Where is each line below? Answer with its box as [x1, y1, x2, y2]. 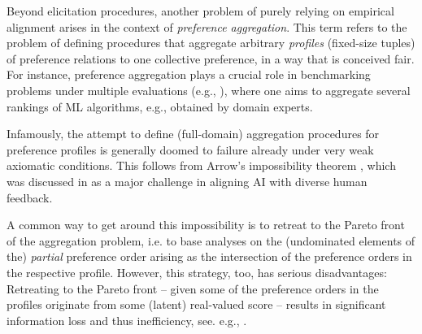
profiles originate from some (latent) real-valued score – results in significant [7, 296, 386, 313]
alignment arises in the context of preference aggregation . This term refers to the [7, 18, 407, 35]
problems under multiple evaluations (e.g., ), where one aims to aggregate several [7, 81, 411, 98]
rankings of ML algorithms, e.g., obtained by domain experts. [7, 98, 313, 115]
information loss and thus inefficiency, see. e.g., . [7, 311, 247, 328]
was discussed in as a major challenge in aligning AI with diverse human [7, 172, 368, 189]
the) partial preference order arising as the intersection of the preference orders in [7, 248, 412, 265]
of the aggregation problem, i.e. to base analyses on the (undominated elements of [7, 232, 415, 249]
